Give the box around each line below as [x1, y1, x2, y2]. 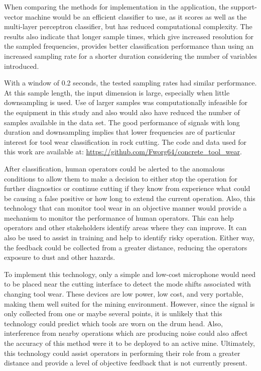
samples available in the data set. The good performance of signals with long [4, 117, 240, 127]
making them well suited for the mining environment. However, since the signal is [4, 298, 255, 309]
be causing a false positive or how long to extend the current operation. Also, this [4, 193, 255, 203]
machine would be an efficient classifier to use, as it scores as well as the [25, 11, 247, 22]
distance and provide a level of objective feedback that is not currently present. [4, 357, 247, 368]
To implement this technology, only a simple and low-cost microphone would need [4, 268, 256, 279]
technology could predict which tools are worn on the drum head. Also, [4, 318, 223, 328]
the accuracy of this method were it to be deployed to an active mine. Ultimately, [4, 338, 255, 348]
